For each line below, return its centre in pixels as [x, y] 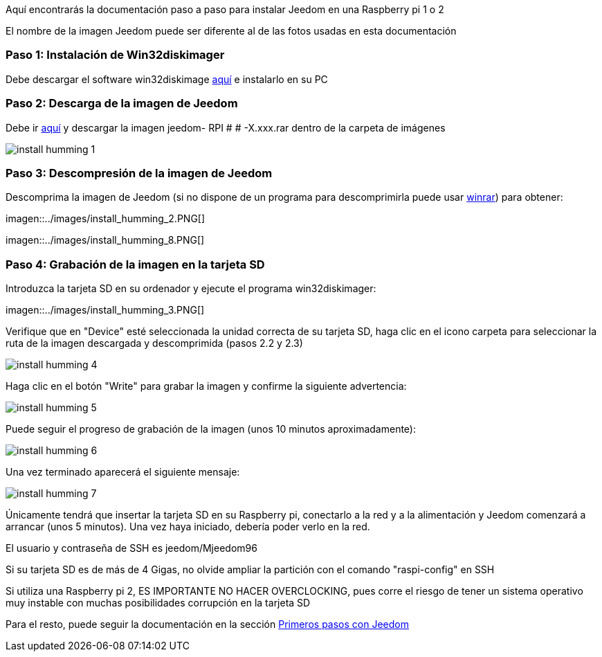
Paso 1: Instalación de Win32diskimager [115, 55]
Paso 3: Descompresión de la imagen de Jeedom [139, 173]
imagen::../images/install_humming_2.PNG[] [106, 219]
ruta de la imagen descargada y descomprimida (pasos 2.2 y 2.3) [154, 343]
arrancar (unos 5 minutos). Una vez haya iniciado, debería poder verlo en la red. [188, 526]
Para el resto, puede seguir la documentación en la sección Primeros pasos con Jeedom [207, 624]
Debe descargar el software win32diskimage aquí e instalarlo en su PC [167, 79]
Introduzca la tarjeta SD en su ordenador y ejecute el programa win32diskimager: [191, 288]
